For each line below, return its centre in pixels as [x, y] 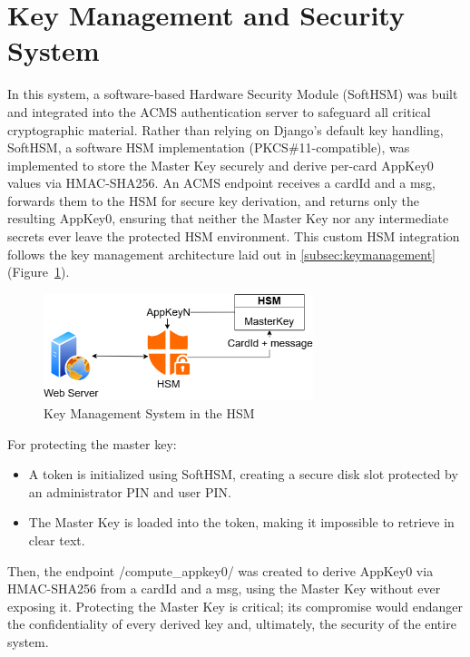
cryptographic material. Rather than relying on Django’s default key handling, [225, 129]
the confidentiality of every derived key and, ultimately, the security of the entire [232, 624]
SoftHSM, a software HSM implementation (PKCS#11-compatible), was [209, 147]
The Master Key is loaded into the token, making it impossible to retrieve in [241, 522]
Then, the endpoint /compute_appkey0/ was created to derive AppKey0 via [220, 570]
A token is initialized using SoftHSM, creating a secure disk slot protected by [243, 474]
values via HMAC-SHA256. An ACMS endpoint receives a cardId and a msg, [222, 183]
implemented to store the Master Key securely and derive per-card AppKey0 [220, 165]
